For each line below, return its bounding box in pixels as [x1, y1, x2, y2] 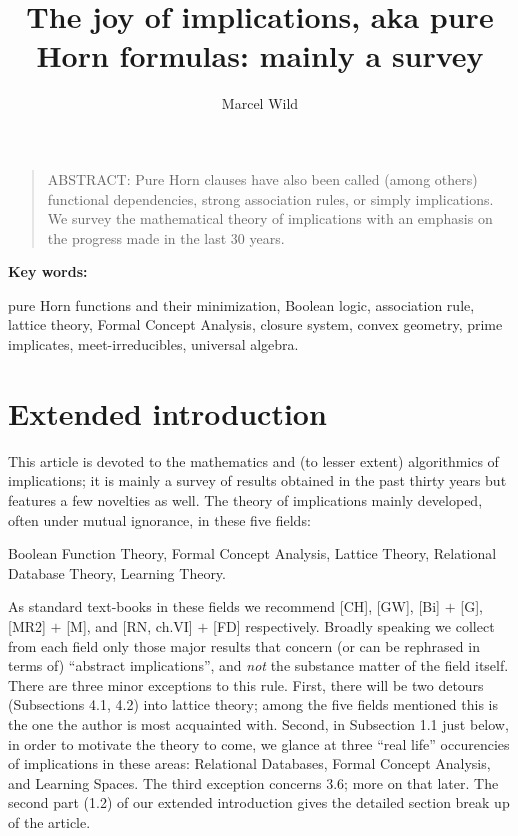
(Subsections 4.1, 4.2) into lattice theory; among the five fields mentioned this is [8, 694, 499, 715]
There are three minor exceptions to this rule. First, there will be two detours [8, 674, 484, 695]
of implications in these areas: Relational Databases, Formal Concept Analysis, [8, 753, 491, 774]
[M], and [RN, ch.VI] [66, 615, 193, 636]
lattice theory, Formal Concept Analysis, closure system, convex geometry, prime [8, 314, 503, 335]
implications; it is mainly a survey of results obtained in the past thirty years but [8, 470, 507, 491]
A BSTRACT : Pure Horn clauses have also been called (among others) [47, 168, 478, 189]
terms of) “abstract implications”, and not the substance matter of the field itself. [8, 655, 509, 676]
